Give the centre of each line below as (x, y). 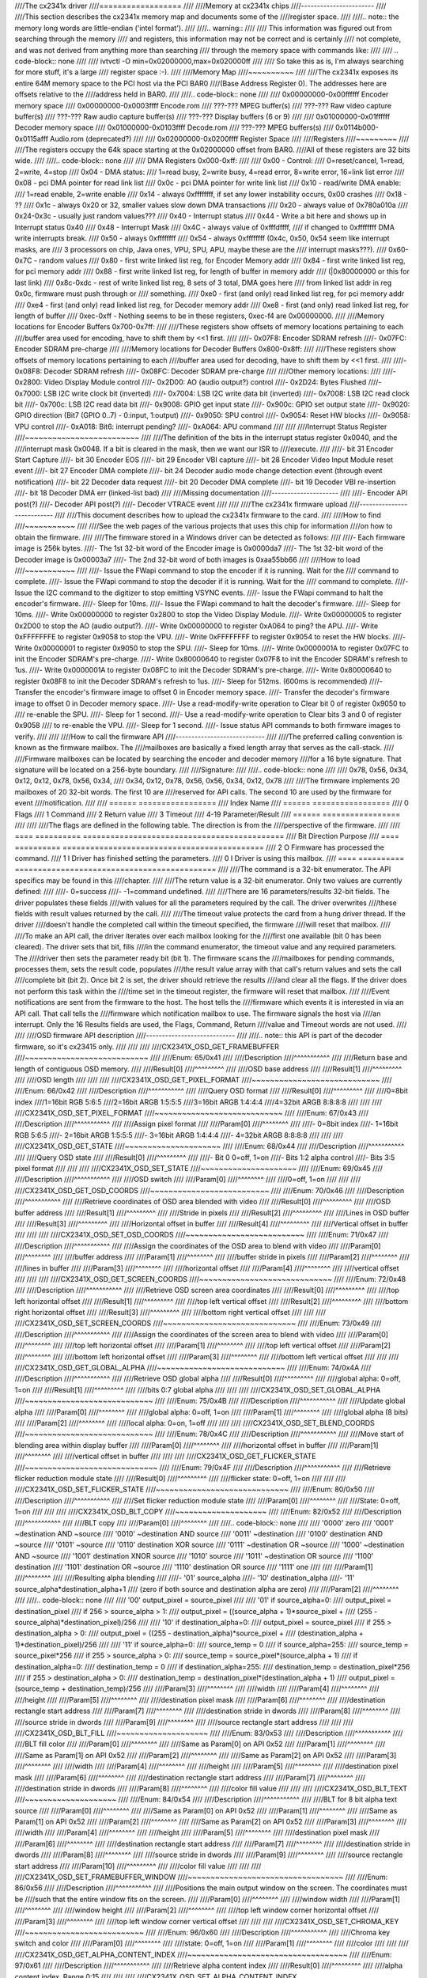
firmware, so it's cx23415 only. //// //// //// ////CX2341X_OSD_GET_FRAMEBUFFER (147, 1046)
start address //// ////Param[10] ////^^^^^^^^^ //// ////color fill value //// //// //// (138, 1866)
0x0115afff (32, 138)
